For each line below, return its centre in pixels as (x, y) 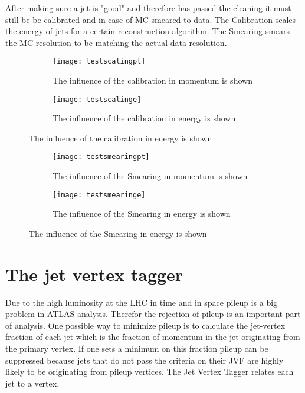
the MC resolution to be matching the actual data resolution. (116, 42)
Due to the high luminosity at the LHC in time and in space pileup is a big (142, 302)
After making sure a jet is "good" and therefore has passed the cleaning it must (148, 8)
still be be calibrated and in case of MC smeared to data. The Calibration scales (151, 19)
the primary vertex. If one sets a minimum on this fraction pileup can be (137, 349)
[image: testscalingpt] (99, 62)
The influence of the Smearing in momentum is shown (150, 176)
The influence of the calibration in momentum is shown (152, 80)
